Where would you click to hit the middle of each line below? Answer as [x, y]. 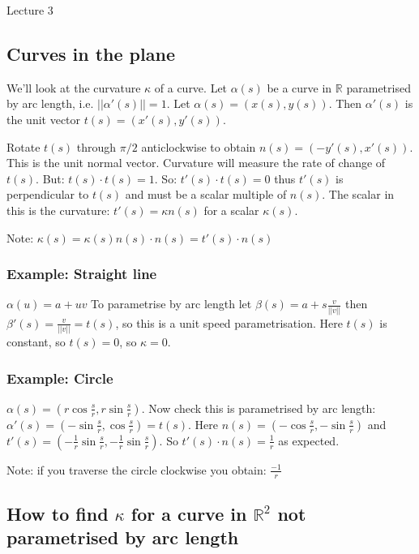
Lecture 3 [30, 10]
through [96, 146]
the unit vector [44, 119]
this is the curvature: [58, 210]
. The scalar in [358, 194]
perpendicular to [48, 194]
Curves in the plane [91, 53]
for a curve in [189, 514]
